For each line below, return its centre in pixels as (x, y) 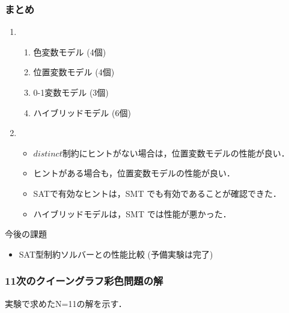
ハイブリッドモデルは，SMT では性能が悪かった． (132, 213)
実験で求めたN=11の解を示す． (66, 303)
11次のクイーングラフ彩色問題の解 (84, 281)
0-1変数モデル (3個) (71, 92)
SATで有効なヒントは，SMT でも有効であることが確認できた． (157, 193)
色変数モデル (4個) (70, 51)
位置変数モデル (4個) (74, 72)
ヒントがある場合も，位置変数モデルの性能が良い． (134, 173)
